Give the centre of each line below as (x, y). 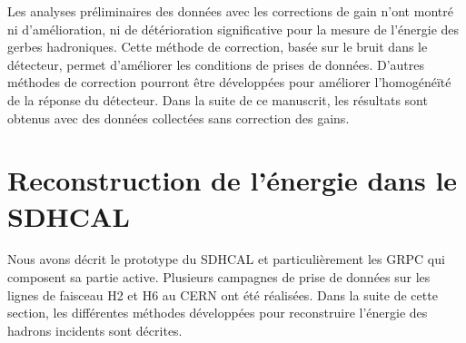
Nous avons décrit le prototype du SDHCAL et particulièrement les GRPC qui (226, 259)
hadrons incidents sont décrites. (95, 330)
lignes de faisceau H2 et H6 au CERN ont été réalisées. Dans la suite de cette (223, 294)
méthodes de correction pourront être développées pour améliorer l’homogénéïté (229, 82)
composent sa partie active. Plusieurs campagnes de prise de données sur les (219, 277)
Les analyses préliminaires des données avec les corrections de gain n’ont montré (230, 11)
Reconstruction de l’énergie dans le (233, 180)
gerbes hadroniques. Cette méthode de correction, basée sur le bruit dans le (218, 47)
